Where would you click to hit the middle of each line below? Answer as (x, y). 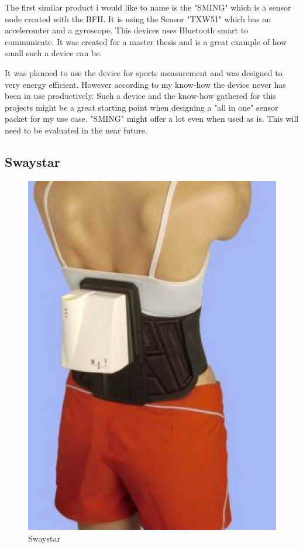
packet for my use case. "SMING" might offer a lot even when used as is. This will (152, 119)
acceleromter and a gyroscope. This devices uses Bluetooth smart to (127, 30)
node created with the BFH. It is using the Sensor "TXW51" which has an (138, 18)
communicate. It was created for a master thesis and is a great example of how (146, 41)
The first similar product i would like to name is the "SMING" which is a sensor (148, 7)
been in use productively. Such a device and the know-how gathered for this (140, 96)
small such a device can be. (54, 53)
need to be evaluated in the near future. (76, 130)
